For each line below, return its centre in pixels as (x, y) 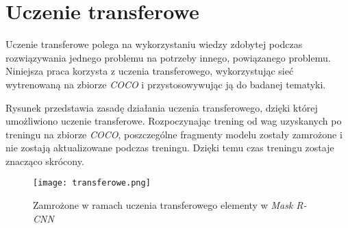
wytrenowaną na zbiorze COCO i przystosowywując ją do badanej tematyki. (166, 84)
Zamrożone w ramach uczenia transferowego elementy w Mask (163, 205)
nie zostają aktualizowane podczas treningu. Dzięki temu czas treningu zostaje (170, 148)
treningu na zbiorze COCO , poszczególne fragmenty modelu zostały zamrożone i (174, 134)
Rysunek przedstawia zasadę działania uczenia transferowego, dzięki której (162, 107)
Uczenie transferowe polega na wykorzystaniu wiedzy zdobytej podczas (154, 44)
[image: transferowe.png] (92, 183)
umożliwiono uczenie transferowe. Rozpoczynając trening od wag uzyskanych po (174, 121)
